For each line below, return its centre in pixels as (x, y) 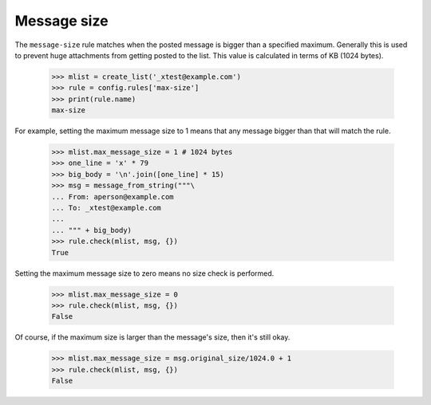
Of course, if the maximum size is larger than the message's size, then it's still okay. (152, 337)
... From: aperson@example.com (113, 197)
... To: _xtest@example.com (106, 208)
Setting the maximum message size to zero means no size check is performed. (144, 273)
